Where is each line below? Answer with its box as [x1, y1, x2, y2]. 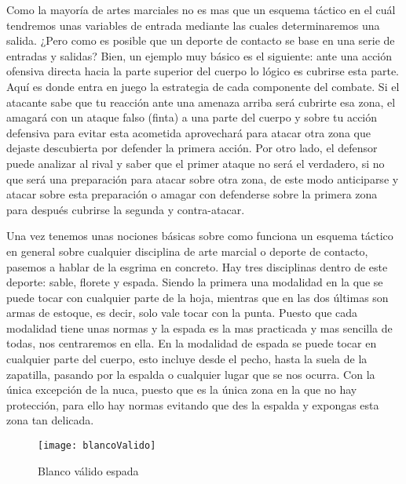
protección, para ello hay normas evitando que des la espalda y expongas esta [6, 396, 379, 413]
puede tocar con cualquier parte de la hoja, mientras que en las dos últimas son [6, 289, 389, 305]
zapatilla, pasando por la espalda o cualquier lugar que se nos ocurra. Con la [6, 366, 375, 382]
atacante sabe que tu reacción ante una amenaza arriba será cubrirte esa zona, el [6, 93, 396, 110]
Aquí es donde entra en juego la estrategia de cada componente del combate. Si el [6, 78, 400, 94]
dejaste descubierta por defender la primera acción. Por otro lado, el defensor [6, 140, 378, 156]
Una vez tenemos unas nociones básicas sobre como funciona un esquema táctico [6, 227, 393, 244]
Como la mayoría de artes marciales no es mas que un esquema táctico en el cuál [6, 2, 396, 17]
